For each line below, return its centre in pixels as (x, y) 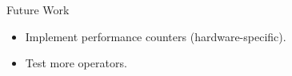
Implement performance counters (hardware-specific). (156, 36)
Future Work (38, 9)
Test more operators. (76, 63)
